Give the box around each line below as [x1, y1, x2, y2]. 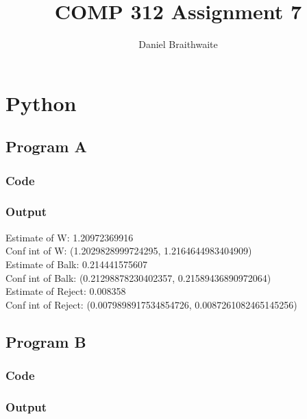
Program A [5, 136, 87, 157]
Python [5, 88, 77, 117]
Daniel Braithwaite [138, 37, 218, 51]
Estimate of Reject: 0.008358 [5, 284, 126, 298]
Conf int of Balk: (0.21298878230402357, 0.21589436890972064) [5, 270, 271, 285]
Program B [5, 331, 86, 352]
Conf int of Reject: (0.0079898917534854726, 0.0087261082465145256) [5, 297, 297, 311]
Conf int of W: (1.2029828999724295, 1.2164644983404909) [5, 243, 252, 258]
